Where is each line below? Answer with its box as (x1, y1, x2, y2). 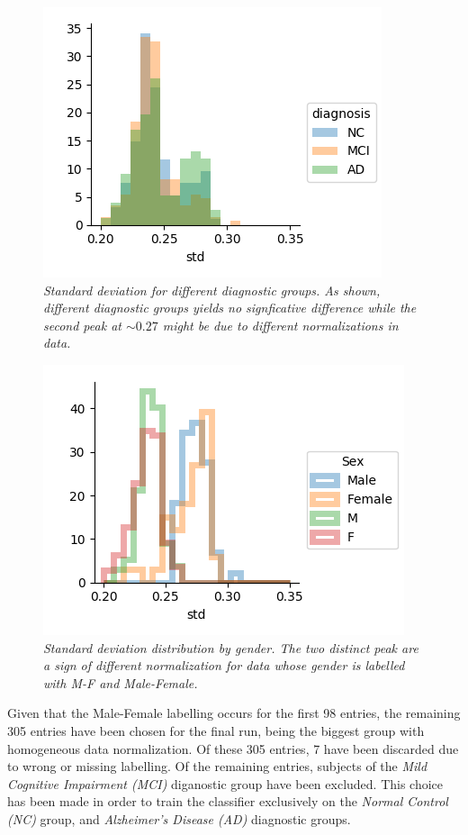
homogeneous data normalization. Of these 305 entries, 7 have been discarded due (7, 739, 459, 758)
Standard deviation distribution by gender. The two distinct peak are (43, 638, 418, 657)
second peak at (43, 315, 121, 334)
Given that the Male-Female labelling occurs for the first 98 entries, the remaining (7, 703, 461, 722)
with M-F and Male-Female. (43, 673, 198, 692)
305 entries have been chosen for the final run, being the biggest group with (7, 721, 425, 740)
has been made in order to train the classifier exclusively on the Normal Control (7, 792, 448, 811)
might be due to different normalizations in (162, 315, 399, 334)
